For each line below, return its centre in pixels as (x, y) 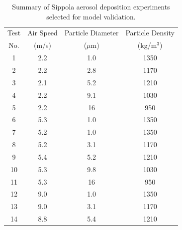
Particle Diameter (91, 33)
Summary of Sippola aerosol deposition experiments (91, 6)
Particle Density (150, 33)
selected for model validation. (91, 16)
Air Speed (43, 33)
